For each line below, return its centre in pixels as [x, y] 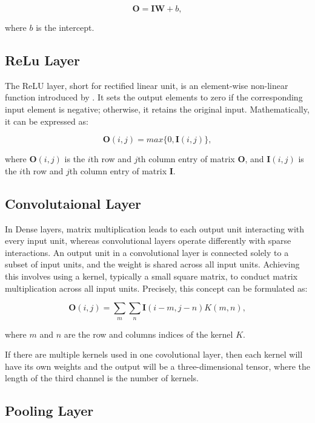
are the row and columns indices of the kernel [148, 334]
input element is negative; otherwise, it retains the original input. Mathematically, [157, 109]
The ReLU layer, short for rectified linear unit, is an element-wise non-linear [147, 85]
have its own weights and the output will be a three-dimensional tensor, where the [158, 366]
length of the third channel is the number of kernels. [102, 378]
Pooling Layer [49, 411]
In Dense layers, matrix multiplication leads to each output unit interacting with [155, 228]
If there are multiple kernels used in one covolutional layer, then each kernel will [154, 354]
